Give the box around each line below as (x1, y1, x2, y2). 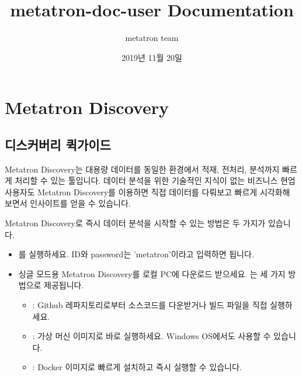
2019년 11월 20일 (122, 51, 182, 63)
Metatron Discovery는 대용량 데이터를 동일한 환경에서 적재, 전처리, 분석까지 (5, 163, 280, 175)
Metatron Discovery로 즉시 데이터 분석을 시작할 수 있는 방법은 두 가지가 (5, 217, 266, 229)
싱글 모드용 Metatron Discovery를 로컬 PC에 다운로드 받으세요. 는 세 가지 (18, 267, 286, 280)
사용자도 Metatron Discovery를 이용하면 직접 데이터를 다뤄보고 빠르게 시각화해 (5, 185, 290, 198)
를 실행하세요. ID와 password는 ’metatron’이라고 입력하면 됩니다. (18, 248, 254, 260)
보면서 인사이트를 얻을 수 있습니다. (5, 197, 131, 209)
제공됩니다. (44, 279, 84, 291)
